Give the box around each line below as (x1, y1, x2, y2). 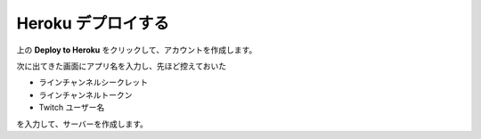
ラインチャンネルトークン (38, 89, 133, 100)
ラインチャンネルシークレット (38, 77, 149, 88)
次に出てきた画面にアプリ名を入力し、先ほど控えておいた (16, 61, 227, 71)
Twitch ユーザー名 (38, 102, 105, 113)
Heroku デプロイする (16, 13, 169, 33)
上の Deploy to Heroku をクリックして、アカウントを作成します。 (16, 45, 257, 55)
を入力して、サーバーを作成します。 (16, 119, 149, 129)
